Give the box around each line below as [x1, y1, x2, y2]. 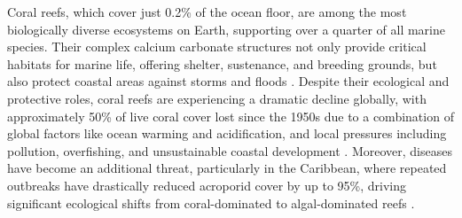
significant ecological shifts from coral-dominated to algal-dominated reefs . [7, 193, 415, 212]
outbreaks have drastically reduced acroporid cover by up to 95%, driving [7, 175, 407, 194]
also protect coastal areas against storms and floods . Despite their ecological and [7, 72, 450, 90]
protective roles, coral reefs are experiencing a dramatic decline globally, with [7, 89, 427, 107]
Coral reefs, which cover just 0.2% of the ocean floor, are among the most [7, 3, 407, 20]
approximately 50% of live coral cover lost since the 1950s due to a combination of [7, 106, 454, 125]
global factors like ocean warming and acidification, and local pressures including [7, 124, 447, 143]
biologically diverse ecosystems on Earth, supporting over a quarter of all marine [7, 19, 445, 38]
